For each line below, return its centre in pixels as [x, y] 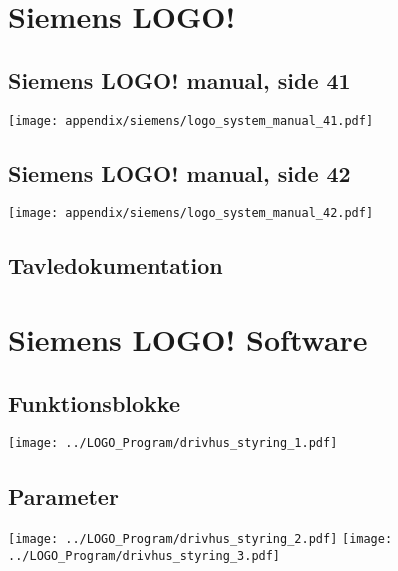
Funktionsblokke [94, 402]
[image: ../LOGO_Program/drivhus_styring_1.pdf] [173, 443]
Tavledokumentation [115, 265]
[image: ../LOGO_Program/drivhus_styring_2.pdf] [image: [200, 539]
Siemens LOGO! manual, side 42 [179, 172]
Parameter [63, 495]
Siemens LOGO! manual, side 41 [179, 79]
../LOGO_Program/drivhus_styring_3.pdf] [144, 555]
